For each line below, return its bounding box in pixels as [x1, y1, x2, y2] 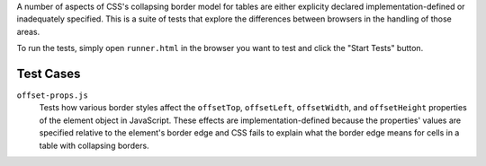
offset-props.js [16, 91, 89, 100]
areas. [16, 26, 40, 37]
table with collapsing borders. [39, 140, 149, 151]
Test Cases [16, 66, 81, 81]
